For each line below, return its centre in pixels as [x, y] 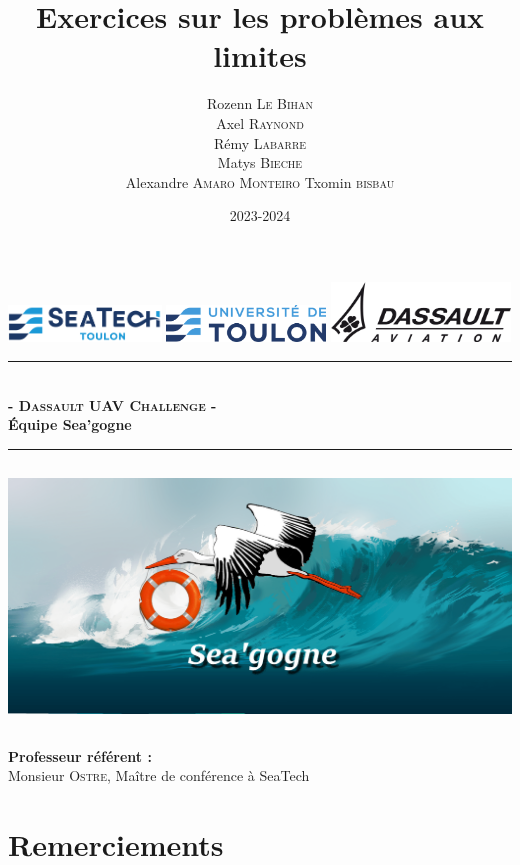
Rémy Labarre [260, 142]
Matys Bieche [260, 162]
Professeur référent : [80, 755]
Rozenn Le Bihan [260, 103]
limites [260, 55]
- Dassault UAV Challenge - [112, 404]
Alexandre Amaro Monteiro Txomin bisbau [260, 181]
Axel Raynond [260, 122]
